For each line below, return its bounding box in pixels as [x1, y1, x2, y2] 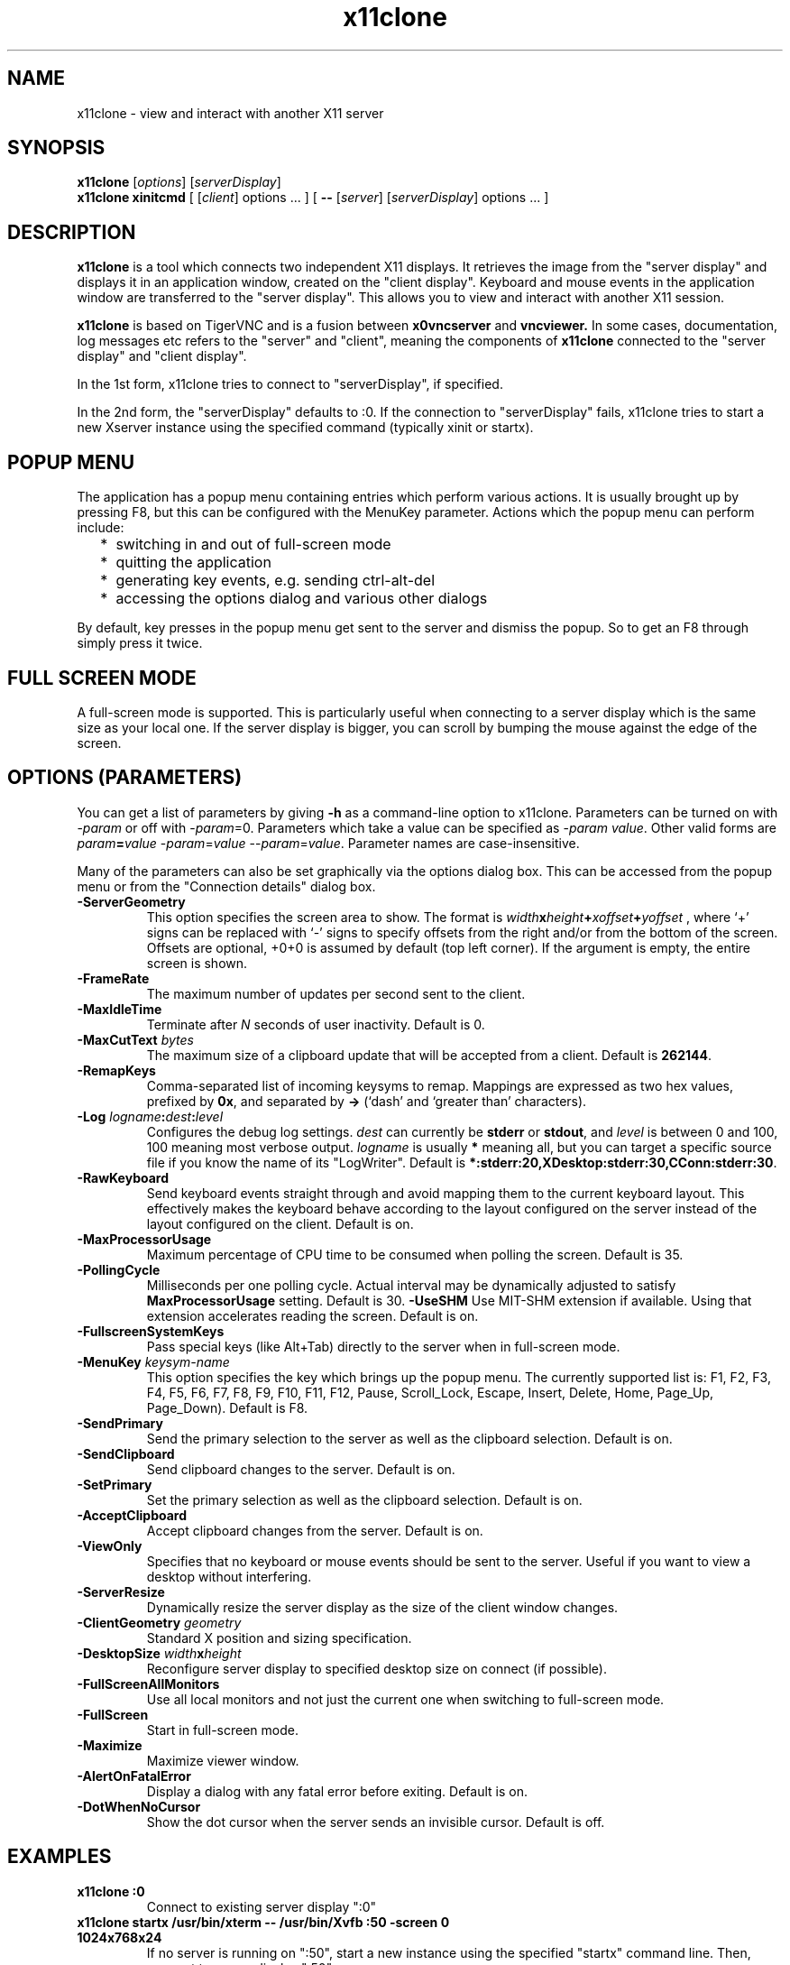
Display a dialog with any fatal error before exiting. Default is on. [146, 1783, 528, 1799]
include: [77, 520, 124, 536]
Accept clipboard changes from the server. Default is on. [146, 1522, 483, 1538]
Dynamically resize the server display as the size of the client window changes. [146, 1599, 619, 1615]
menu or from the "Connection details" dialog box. [77, 878, 376, 894]
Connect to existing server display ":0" [146, 1898, 377, 1914]
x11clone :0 [77, 1883, 145, 1899]
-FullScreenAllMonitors [77, 1675, 220, 1692]
